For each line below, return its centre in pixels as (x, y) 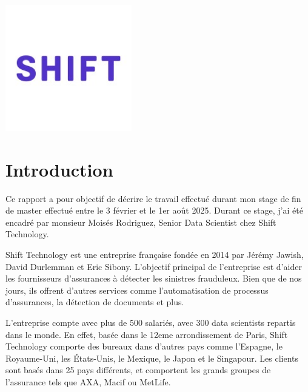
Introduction (59, 169)
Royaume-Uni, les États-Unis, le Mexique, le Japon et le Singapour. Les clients (152, 358)
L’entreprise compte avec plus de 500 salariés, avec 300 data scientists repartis (151, 322)
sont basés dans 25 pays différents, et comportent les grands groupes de (138, 370)
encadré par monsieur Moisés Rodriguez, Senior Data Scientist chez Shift (141, 222)
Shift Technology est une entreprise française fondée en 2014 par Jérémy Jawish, (155, 254)
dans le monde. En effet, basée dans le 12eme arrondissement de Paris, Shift (147, 334)
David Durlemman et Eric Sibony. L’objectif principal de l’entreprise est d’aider (154, 266)
